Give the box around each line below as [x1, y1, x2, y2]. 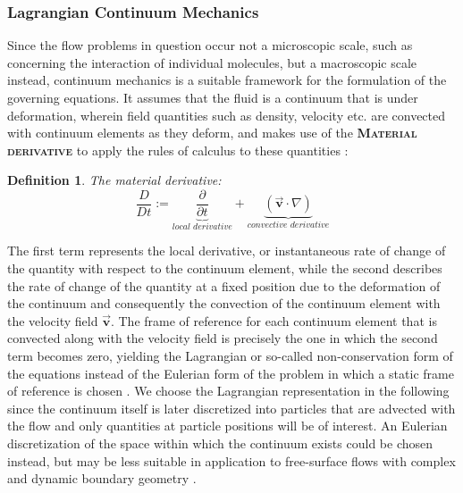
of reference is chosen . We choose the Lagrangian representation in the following [7, 381, 450, 400]
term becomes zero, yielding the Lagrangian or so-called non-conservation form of [7, 347, 453, 365]
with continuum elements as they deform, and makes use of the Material [7, 123, 417, 142]
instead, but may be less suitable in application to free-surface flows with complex [7, 451, 456, 470]
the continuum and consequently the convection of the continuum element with [7, 294, 441, 313]
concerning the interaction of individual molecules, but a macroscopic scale [7, 53, 417, 71]
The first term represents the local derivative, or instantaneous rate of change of [7, 241, 446, 260]
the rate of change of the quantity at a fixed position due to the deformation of [7, 276, 441, 295]
